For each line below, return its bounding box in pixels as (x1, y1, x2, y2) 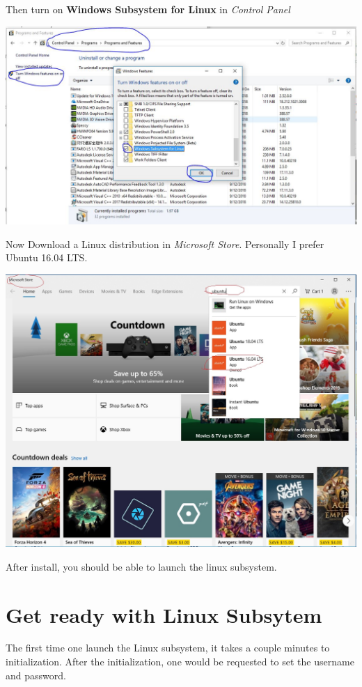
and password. (6, 667, 66, 682)
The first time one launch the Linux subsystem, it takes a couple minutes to (6, 640, 330, 655)
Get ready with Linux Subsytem (6, 600, 322, 628)
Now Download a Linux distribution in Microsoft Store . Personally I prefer (6, 236, 324, 251)
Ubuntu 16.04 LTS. (6, 250, 88, 265)
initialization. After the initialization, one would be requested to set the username (6, 654, 354, 669)
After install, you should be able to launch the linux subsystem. (6, 559, 277, 573)
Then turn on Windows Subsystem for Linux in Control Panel (6, 2, 290, 16)
